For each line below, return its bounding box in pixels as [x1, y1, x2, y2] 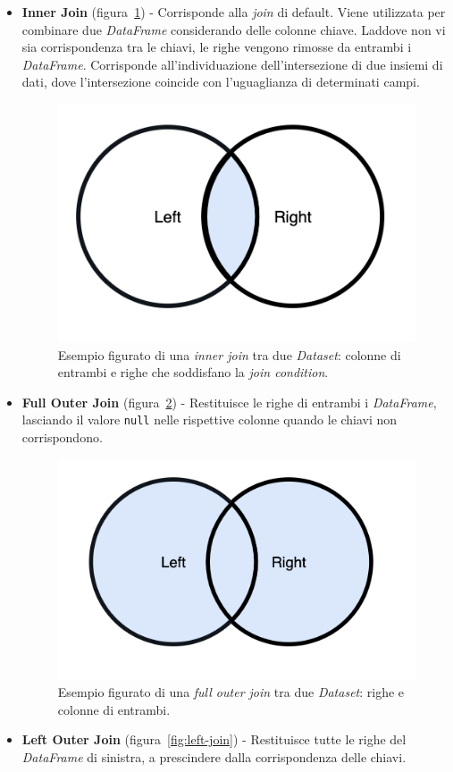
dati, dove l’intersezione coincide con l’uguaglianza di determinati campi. [21, 72, 420, 91]
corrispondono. [21, 428, 103, 447]
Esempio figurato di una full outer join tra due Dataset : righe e [57, 683, 405, 701]
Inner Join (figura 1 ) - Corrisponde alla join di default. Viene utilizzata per [21, 3, 446, 21]
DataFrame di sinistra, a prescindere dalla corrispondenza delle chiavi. [21, 748, 407, 767]
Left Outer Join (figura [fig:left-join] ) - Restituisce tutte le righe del [21, 730, 407, 749]
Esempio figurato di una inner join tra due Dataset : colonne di [57, 345, 401, 364]
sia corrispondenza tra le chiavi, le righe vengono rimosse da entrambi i [21, 38, 412, 56]
